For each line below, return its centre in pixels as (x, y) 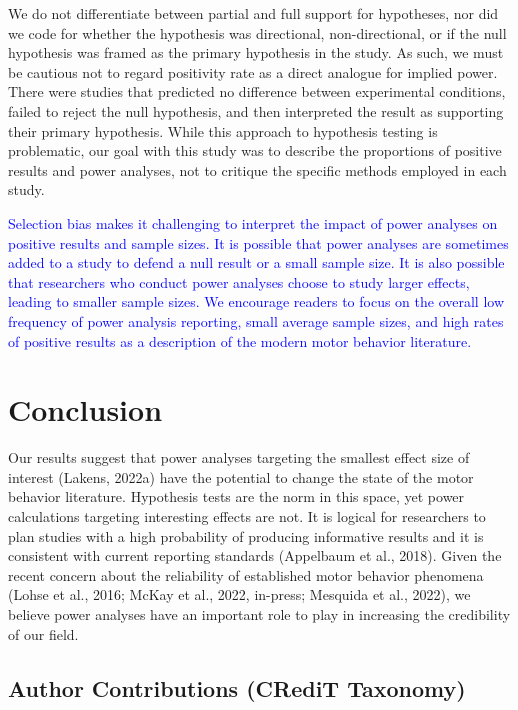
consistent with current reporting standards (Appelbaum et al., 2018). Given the (255, 555)
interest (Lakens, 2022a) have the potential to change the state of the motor (241, 476)
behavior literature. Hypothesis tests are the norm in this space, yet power (236, 496)
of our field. (43, 633)
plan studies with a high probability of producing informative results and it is (246, 535)
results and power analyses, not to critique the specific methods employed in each (257, 169)
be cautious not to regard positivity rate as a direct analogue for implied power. (253, 71)
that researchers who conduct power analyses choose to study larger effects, (239, 281)
